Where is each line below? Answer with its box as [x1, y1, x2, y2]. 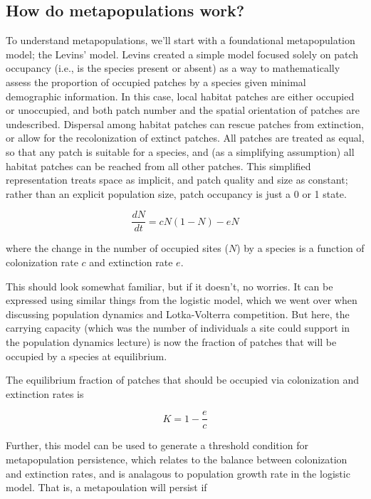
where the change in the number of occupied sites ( [6, 241, 229, 256]
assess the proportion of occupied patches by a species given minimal [6, 74, 306, 89]
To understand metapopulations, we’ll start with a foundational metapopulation [6, 33, 355, 48]
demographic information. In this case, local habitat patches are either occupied [6, 88, 355, 103]
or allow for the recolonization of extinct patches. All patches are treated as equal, [6, 130, 365, 145]
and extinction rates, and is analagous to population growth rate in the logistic [6, 466, 350, 480]
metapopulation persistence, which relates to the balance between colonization [6, 451, 348, 466]
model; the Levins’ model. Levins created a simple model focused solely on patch [6, 46, 359, 61]
